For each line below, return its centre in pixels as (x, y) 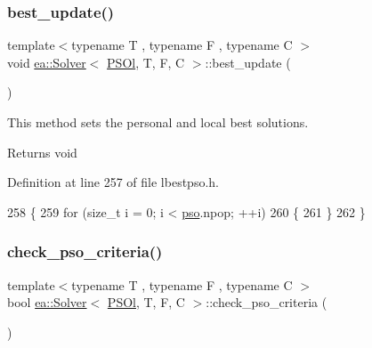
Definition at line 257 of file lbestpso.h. (113, 182)
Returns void (42, 152)
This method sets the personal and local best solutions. (158, 122)
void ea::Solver (47, 62)
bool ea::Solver (47, 302)
